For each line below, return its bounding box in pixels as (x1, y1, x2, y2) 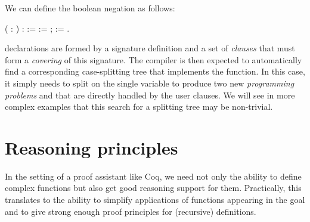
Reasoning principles (5, 135, 178, 159)
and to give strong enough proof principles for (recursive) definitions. (5, 205, 256, 217)
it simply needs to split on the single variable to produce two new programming (5, 76, 294, 89)
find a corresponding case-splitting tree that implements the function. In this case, (5, 65, 305, 78)
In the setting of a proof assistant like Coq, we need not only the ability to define (5, 169, 302, 182)
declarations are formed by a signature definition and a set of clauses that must (5, 42, 295, 54)
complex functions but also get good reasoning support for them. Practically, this (5, 181, 302, 194)
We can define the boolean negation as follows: (5, 2, 175, 14)
